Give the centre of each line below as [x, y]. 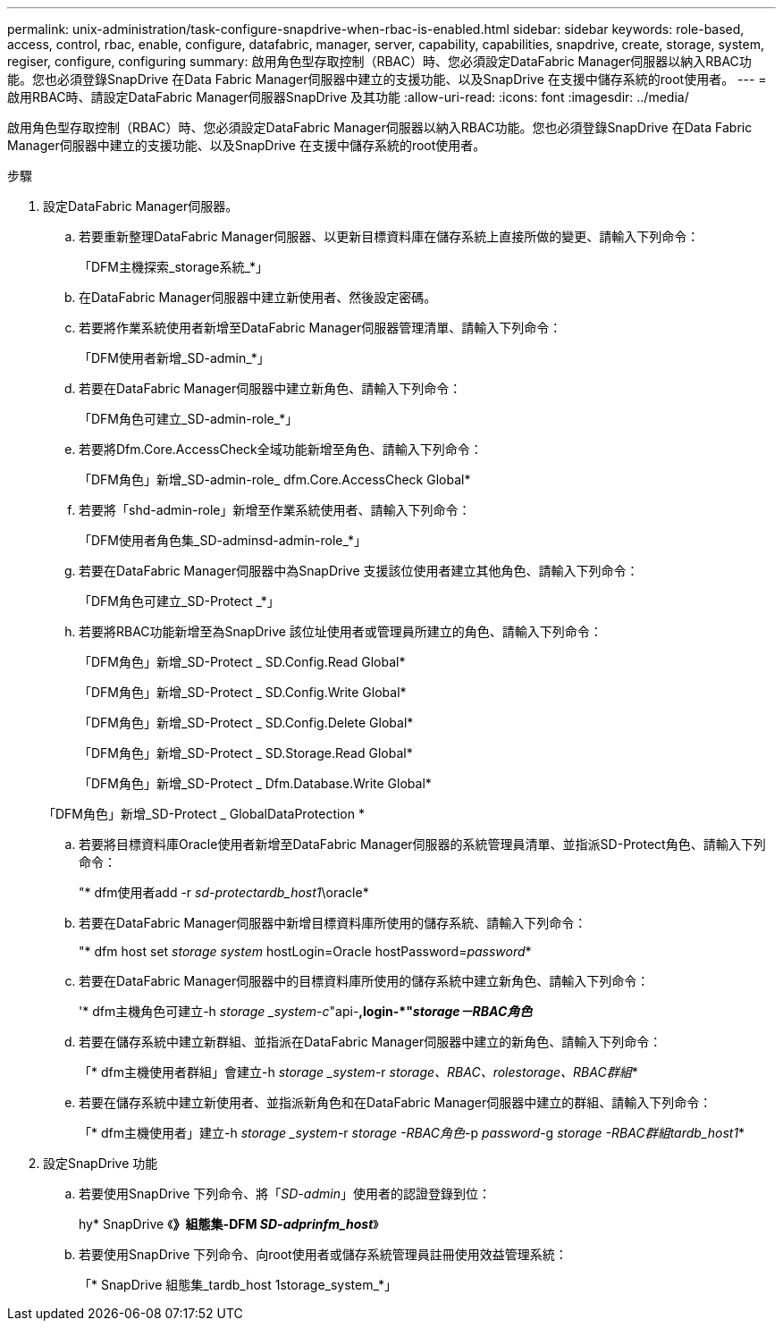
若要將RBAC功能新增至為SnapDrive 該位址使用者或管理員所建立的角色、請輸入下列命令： [341, 631]
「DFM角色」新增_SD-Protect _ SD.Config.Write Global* [243, 692]
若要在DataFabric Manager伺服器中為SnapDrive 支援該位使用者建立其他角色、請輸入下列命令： [359, 571]
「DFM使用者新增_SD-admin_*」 [174, 358]
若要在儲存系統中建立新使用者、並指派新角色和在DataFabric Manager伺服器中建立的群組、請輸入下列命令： [396, 1102]
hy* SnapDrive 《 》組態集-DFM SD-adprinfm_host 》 [229, 1224]
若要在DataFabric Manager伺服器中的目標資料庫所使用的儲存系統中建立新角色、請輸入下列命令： [364, 981]
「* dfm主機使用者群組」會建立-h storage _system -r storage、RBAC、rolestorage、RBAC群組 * [358, 1072]
